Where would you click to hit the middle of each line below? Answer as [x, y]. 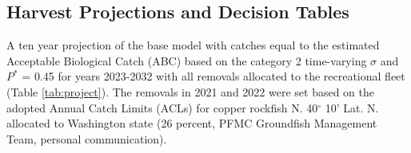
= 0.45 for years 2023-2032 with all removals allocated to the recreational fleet [213, 76]
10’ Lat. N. [352, 107]
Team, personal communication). [87, 138]
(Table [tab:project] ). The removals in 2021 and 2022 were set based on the [190, 91]
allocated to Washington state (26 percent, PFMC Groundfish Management [192, 123]
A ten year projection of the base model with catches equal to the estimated [193, 45]
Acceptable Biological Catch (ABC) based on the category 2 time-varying [187, 60]
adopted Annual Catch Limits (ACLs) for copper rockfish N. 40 [162, 107]
